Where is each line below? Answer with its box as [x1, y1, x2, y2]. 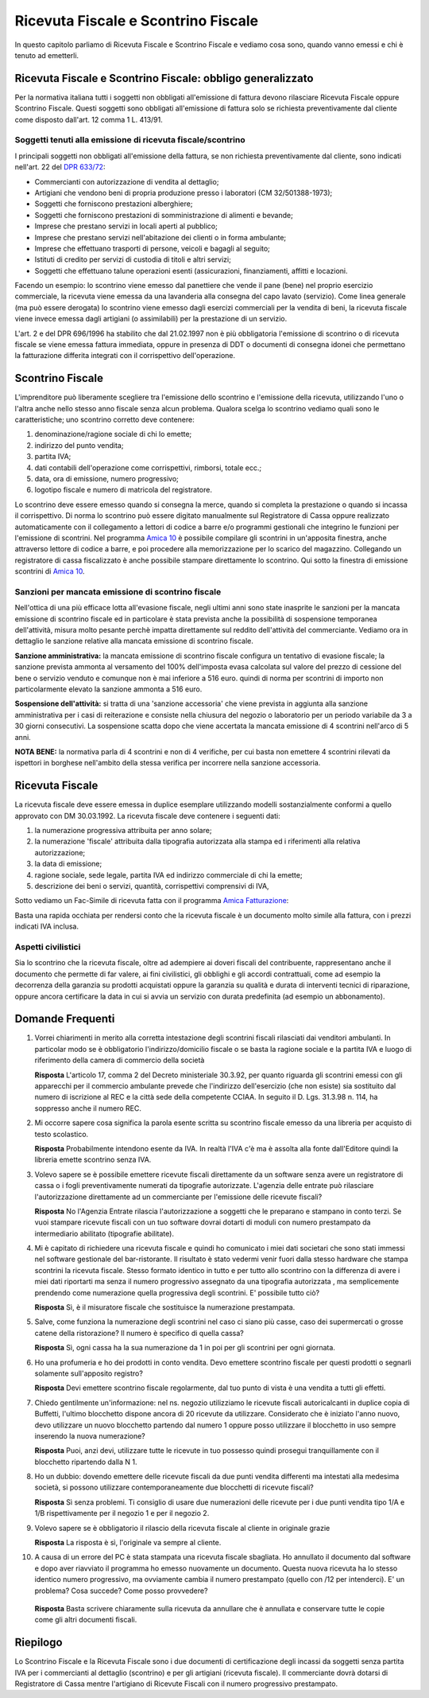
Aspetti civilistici [14, 941, 81, 952]
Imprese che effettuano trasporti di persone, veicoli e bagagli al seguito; [34, 243, 270, 253]
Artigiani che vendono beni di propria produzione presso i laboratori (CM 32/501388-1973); [34, 188, 333, 197]
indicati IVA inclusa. [14, 921, 79, 931]
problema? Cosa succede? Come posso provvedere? [34, 1586, 208, 1595]
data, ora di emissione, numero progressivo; [34, 474, 179, 484]
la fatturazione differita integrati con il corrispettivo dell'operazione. [14, 351, 236, 360]
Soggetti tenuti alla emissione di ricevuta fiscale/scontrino [14, 134, 245, 146]
